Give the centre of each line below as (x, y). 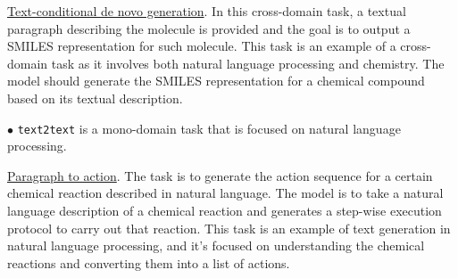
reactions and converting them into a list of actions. (149, 262)
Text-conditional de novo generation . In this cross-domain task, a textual (207, 11)
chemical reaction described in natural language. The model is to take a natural (225, 193)
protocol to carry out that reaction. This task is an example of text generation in (229, 228)
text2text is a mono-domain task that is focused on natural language (209, 128)
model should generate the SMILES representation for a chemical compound (216, 81)
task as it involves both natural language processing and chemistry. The (248, 63)
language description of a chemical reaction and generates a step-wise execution (225, 210)
